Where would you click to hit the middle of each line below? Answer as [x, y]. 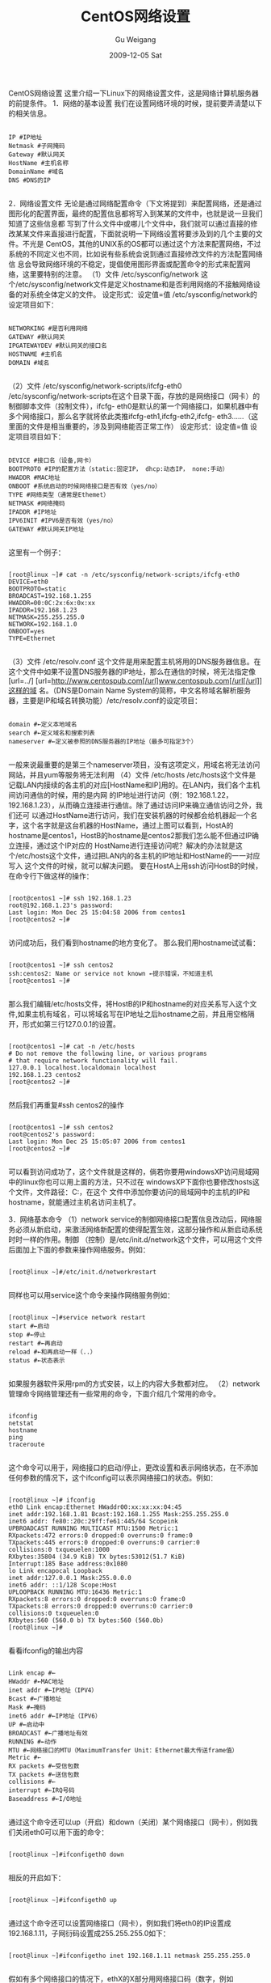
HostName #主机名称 [39, 163]
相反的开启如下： [37, 1877]
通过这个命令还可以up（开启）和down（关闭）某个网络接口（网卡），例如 [130, 1822]
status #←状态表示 [37, 1360]
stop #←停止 [27, 1335]
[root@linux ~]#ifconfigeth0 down [67, 1854]
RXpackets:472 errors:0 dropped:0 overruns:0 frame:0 [101, 1535]
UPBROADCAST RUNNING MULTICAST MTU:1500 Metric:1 [94, 1528]
